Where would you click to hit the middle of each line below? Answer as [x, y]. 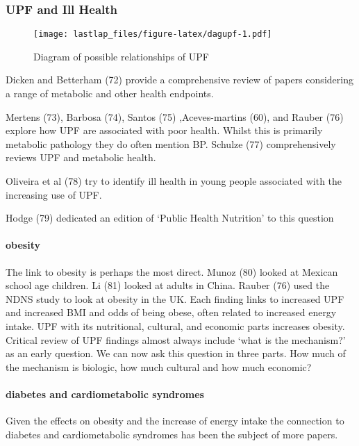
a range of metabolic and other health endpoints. [110, 93]
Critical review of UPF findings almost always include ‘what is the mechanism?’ [176, 339]
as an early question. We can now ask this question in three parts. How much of [176, 353]
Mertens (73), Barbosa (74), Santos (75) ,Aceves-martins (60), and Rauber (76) [175, 116]
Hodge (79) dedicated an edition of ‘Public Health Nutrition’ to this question [170, 218]
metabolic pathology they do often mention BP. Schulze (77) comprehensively [171, 143]
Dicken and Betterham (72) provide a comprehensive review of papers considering [179, 80]
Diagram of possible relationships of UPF [121, 56]
